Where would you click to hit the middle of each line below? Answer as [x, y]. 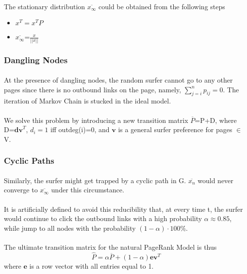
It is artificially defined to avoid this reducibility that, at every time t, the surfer [123, 209]
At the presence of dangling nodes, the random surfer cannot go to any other [118, 79]
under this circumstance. [88, 190]
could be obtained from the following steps [162, 6]
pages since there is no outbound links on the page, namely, [93, 89]
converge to [21, 190]
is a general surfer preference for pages [175, 129]
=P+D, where [216, 120]
